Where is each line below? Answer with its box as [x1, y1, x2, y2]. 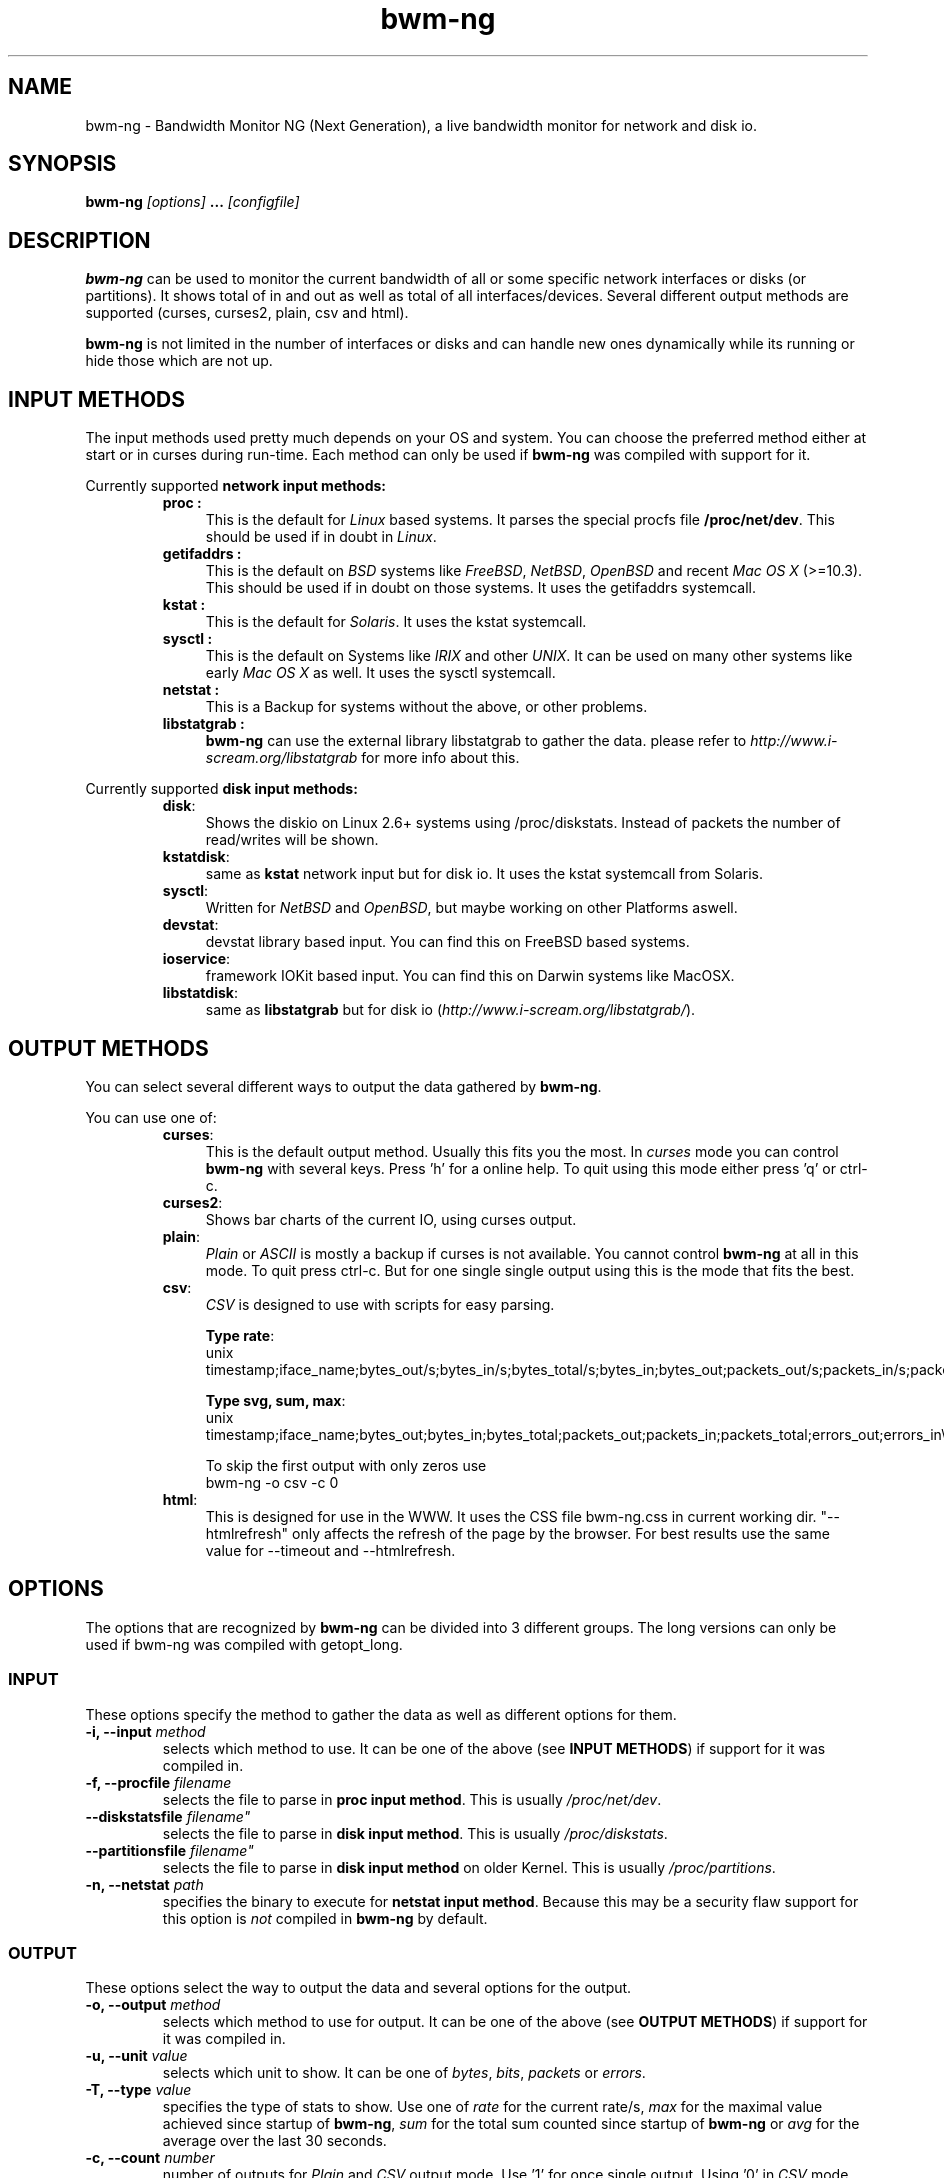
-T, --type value [85, 2081, 192, 2099]
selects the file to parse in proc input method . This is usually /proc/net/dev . [162, 1790, 662, 1808]
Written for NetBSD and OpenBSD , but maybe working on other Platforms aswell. [205, 899, 738, 917]
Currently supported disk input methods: [85, 780, 358, 798]
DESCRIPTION [8, 227, 151, 253]
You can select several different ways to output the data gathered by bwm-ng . [85, 1077, 602, 1095]
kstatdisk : [162, 848, 230, 866]
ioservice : [162, 950, 231, 968]
